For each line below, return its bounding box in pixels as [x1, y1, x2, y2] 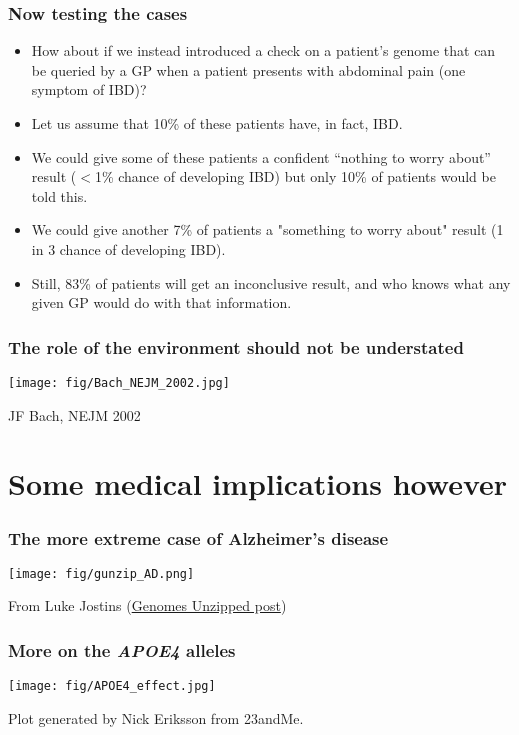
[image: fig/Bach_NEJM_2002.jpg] [8, 375, 230, 390]
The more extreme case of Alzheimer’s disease [8, 525, 389, 550]
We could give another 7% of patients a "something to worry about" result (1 [31, 219, 504, 240]
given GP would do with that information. [31, 292, 292, 313]
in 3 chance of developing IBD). [31, 238, 226, 259]
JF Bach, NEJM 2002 [8, 404, 141, 425]
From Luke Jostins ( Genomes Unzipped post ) [8, 595, 287, 616]
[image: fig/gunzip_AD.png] [8, 566, 195, 581]
